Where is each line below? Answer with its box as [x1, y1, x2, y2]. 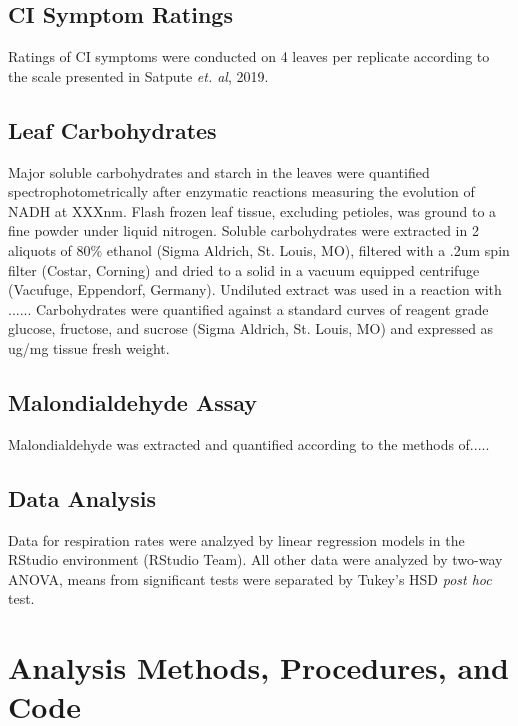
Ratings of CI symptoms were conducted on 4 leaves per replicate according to [8, 46, 490, 67]
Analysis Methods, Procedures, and [8, 647, 509, 688]
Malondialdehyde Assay [8, 386, 258, 417]
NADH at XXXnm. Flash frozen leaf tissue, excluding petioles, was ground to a [8, 200, 497, 221]
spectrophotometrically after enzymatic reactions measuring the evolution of [8, 181, 475, 202]
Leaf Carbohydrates [8, 114, 217, 145]
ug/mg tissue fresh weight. [8, 337, 170, 358]
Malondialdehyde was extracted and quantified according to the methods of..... [8, 433, 490, 454]
